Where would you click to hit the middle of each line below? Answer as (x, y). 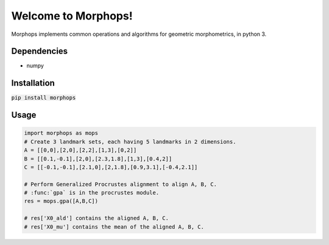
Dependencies (40, 51)
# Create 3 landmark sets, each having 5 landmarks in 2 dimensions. (130, 142)
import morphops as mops (61, 133)
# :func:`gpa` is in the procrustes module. (92, 193)
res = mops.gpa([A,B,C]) (61, 201)
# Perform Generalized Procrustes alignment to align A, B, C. (121, 184)
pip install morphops (44, 98)
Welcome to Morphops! (72, 16)
